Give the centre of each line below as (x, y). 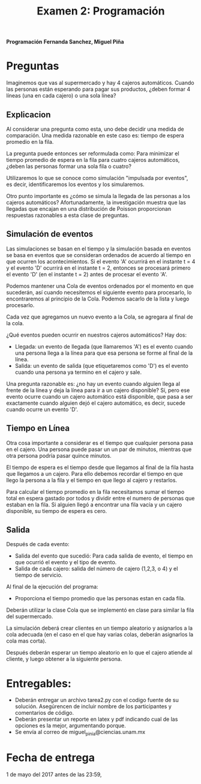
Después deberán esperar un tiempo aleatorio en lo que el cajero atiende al (100, 653)
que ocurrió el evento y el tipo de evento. (66, 562)
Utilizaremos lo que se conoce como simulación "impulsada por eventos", (97, 178)
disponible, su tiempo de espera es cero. (57, 511)
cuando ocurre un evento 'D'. (42, 409)
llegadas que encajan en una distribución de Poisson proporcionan (89, 208)
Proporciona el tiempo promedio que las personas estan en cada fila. (100, 599)
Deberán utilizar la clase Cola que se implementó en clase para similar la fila (100, 610)
